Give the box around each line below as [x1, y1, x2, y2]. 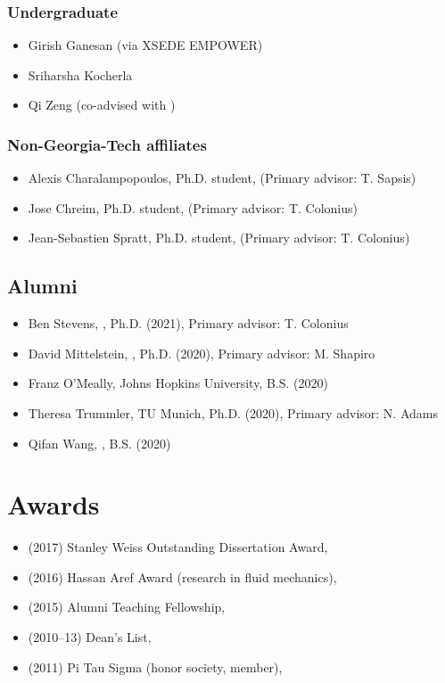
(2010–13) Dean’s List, [28, 628, 152, 646]
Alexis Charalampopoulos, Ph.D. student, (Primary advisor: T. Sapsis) [28, 169, 416, 187]
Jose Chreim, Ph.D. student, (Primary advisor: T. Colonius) [28, 198, 358, 217]
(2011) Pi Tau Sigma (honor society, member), [28, 657, 283, 676]
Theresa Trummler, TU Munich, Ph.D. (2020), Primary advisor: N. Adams [28, 403, 438, 422]
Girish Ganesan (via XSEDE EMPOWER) [28, 36, 263, 54]
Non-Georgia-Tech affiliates [7, 133, 207, 155]
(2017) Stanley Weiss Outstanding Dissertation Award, [28, 538, 328, 556]
